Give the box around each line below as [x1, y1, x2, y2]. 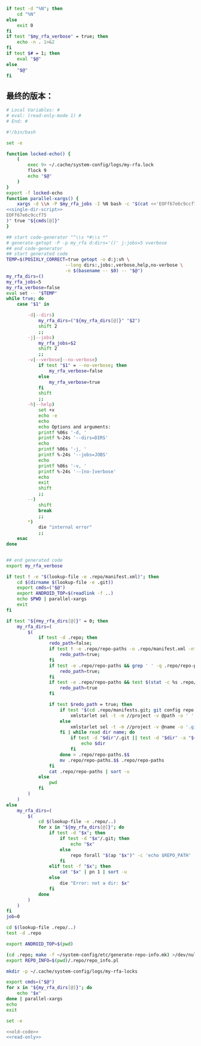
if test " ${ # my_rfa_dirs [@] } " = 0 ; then [6, 618, 109, 624]
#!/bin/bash [6, 129, 36, 135]
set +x [38, 407, 55, 413]
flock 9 [28, 168, 47, 174]
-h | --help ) [28, 401, 55, 408]
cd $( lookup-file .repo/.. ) [6, 925, 77, 931]
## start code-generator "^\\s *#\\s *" [6, 234, 109, 240]
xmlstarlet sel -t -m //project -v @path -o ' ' [70, 713, 194, 719]
